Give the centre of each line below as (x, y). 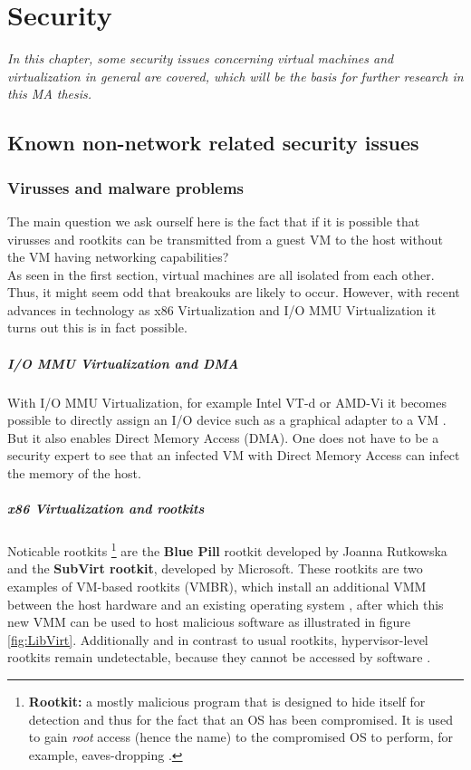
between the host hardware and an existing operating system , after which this (226, 604)
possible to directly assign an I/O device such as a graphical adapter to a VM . (227, 420)
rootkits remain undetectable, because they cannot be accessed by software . (219, 657)
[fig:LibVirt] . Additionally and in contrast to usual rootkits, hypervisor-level (218, 639)
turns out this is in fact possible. (97, 327)
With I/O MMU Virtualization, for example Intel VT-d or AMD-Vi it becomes (227, 402)
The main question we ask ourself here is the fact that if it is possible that (214, 221)
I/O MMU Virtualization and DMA (123, 363)
